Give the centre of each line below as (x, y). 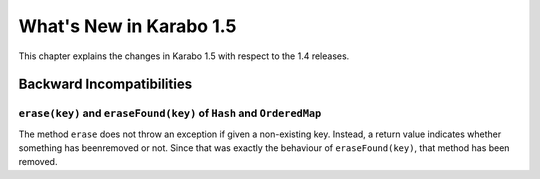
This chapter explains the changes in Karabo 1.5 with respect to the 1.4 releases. (184, 56)
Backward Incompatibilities (105, 84)
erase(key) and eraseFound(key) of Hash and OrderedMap (170, 113)
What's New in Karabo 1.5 (127, 26)
